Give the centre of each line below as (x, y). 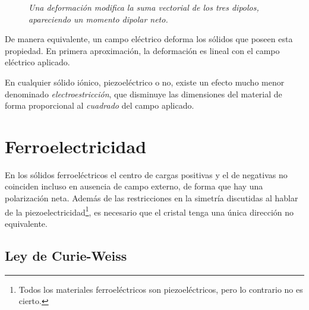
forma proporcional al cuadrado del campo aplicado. (100, 105)
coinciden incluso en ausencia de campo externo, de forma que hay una (134, 186)
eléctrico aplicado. (37, 62)
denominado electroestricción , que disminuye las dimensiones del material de (144, 94)
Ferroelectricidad (76, 146)
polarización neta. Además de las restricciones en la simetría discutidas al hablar (152, 198)
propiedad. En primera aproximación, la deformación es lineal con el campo (142, 50)
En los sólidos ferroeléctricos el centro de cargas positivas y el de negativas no (146, 174)
